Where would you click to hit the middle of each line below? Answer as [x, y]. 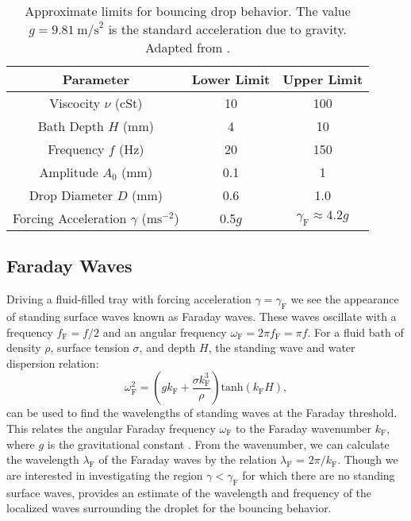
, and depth [167, 347]
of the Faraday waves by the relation [188, 459]
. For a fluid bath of [355, 332]
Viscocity [75, 103]
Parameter [96, 79]
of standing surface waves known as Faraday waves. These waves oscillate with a [202, 316]
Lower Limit [231, 79]
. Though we [368, 459]
